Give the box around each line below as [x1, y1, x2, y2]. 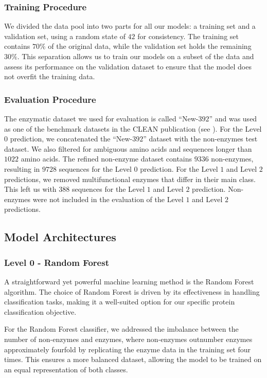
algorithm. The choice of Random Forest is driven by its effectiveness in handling [4, 286, 260, 297]
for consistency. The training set [137, 30, 239, 41]
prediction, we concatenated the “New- [10, 133, 133, 144]
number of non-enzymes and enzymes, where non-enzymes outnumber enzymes [4, 333, 253, 344]
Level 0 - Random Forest [4, 256, 109, 268]
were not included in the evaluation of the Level [32, 193, 184, 204]
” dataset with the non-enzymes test [143, 133, 258, 144]
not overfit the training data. [4, 71, 95, 82]
